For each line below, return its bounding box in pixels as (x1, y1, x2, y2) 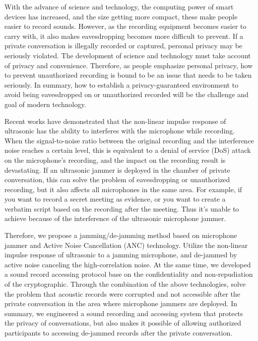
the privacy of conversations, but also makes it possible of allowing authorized (4, 318, 241, 328)
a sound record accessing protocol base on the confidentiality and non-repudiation (4, 269, 253, 279)
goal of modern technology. (4, 99, 86, 109)
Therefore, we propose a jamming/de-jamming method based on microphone (4, 230, 237, 240)
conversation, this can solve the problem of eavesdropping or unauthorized (4, 174, 230, 185)
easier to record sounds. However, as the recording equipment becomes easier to (4, 21, 247, 31)
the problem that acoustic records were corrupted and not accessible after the (4, 288, 240, 299)
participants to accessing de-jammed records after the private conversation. (4, 328, 233, 338)
